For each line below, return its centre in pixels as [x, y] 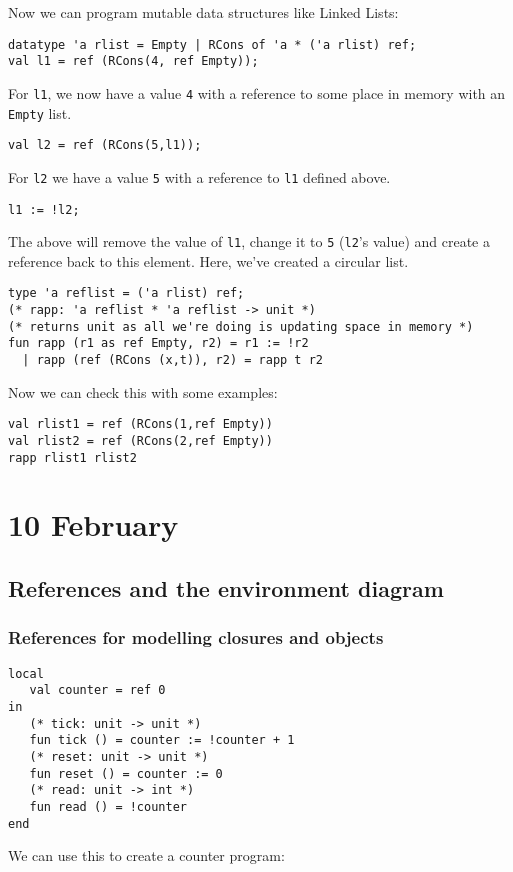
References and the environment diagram [226, 588]
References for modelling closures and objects [196, 637]
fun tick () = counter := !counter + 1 [162, 740]
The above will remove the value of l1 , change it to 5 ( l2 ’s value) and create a [249, 241]
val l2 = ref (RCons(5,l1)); [105, 145]
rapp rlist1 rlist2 [72, 457]
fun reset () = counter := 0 [126, 773]
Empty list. [40, 112]
